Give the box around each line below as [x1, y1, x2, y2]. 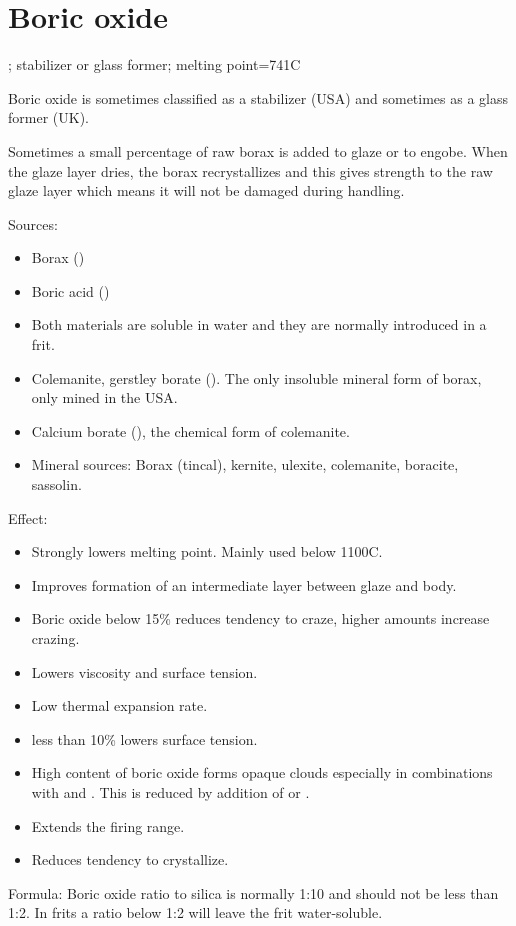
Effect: [8, 507, 48, 528]
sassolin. [31, 474, 82, 495]
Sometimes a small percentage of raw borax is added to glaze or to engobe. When [8, 140, 508, 161]
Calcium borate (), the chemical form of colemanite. [31, 420, 350, 441]
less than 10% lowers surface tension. [31, 728, 258, 749]
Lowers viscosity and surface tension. [31, 661, 258, 682]
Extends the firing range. [31, 815, 185, 836]
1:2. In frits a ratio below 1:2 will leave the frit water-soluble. [8, 902, 383, 923]
